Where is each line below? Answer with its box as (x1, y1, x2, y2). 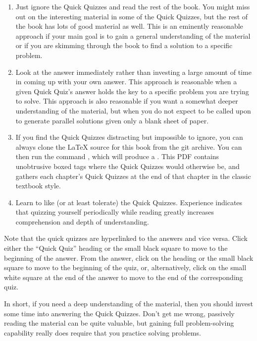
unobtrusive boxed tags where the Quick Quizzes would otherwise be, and (15, 161, 240, 171)
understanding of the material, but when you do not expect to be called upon (15, 105, 251, 115)
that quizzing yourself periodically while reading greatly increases (15, 207, 214, 217)
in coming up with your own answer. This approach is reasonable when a (15, 76, 237, 87)
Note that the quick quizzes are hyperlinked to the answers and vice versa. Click (4, 233, 248, 243)
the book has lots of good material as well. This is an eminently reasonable (15, 21, 243, 31)
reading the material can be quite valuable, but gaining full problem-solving (4, 318, 234, 328)
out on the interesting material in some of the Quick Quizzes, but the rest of (15, 11, 248, 21)
